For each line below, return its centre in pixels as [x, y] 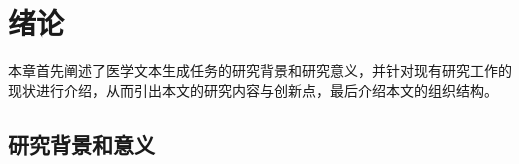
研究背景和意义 [81, 143]
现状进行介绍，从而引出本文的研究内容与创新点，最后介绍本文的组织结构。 [253, 89]
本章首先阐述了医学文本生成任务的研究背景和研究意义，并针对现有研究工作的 [260, 70]
